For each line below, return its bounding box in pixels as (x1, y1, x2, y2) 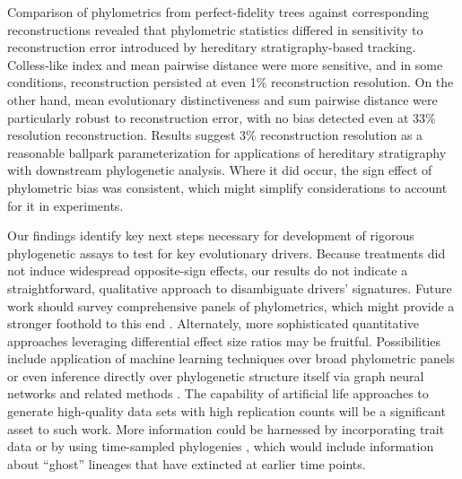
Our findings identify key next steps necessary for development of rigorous (7, 226, 414, 245)
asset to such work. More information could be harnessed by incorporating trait (7, 419, 445, 438)
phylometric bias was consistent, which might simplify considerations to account (7, 178, 448, 196)
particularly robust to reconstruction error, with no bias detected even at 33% (7, 108, 436, 126)
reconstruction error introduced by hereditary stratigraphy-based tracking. (7, 38, 416, 57)
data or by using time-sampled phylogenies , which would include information (7, 437, 434, 456)
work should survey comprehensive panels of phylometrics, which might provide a (7, 296, 455, 315)
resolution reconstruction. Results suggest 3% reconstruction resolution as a (7, 126, 423, 144)
